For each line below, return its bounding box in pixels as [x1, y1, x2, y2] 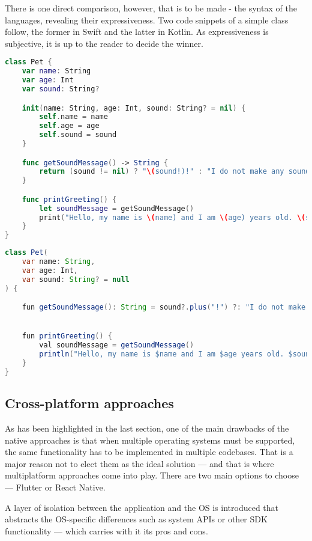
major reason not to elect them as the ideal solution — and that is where [5, 457, 274, 469]
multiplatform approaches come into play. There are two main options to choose [5, 469, 299, 481]
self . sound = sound [39, 130, 117, 139]
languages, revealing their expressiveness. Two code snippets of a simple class [5, 13, 289, 26]
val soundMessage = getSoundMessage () [39, 341, 194, 350]
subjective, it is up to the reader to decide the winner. [5, 37, 203, 49]
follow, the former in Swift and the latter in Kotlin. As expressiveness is [5, 25, 269, 38]
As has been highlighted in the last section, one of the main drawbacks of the [5, 422, 289, 435]
